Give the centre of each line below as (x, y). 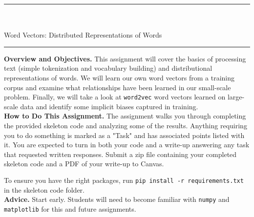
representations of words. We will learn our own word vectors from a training (119, 77)
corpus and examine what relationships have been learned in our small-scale (117, 87)
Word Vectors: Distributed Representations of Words (83, 35)
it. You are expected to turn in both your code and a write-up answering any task (127, 145)
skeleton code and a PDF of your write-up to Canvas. (84, 164)
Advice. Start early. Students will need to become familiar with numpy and (117, 199)
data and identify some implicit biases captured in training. (109, 106)
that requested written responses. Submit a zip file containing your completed (120, 154)
